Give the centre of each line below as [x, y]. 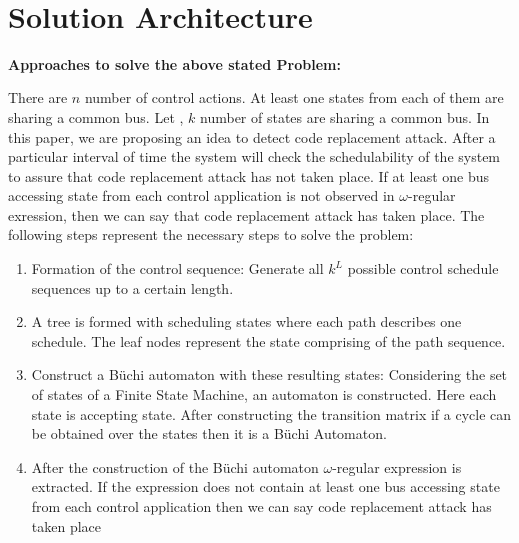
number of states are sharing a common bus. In [345, 116]
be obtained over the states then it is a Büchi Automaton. [209, 433]
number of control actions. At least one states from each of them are [294, 97]
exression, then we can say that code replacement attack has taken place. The [246, 214]
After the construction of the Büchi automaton [175, 466]
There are [38, 97]
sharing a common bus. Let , [96, 116]
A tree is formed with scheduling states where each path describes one [246, 321]
